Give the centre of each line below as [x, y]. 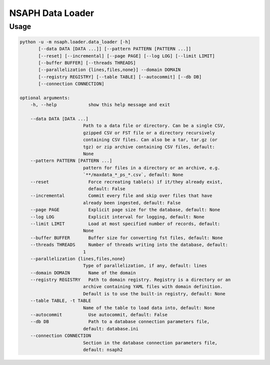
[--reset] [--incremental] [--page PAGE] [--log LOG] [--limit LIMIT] [126, 56]
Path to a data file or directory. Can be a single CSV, [154, 126]
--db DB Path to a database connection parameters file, [120, 322]
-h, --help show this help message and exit [100, 105]
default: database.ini [110, 328]
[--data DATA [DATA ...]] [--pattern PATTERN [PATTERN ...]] [115, 49]
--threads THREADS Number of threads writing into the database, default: [129, 245]
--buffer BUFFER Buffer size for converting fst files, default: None [126, 238]
